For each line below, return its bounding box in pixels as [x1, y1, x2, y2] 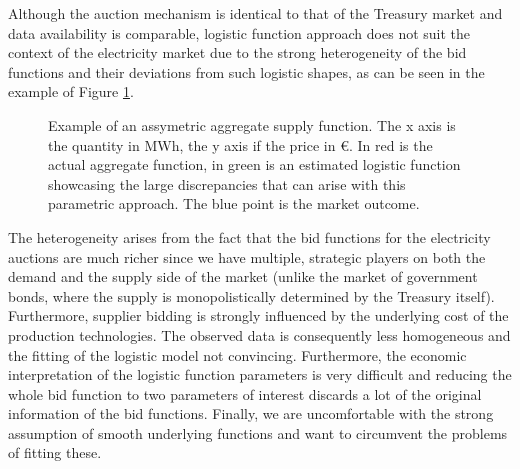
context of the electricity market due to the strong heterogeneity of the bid [8, 42, 467, 63]
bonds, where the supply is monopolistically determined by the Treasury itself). [8, 285, 495, 306]
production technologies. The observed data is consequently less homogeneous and [8, 324, 511, 345]
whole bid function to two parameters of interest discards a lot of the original [8, 383, 482, 404]
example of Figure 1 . [8, 81, 134, 102]
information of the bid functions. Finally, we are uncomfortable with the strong [8, 403, 494, 424]
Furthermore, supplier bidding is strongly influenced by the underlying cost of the [8, 305, 509, 326]
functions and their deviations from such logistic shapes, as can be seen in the [8, 61, 485, 82]
